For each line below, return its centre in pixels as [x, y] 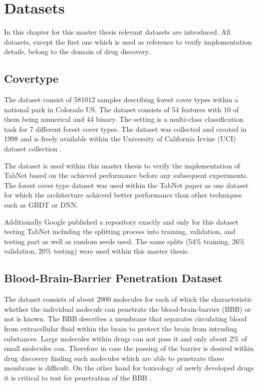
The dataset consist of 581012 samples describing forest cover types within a [121, 100]
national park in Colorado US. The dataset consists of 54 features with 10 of [121, 109]
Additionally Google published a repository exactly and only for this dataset [121, 221]
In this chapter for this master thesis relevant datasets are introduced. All [117, 32]
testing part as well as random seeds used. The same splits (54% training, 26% [125, 241]
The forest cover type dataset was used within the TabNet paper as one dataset [126, 185]
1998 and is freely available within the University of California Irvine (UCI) [120, 139]
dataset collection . [33, 149]
